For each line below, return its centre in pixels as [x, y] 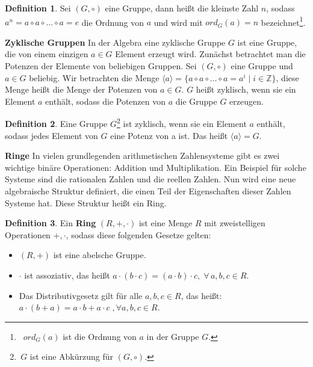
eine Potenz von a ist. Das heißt [169, 135]
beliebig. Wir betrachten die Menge [94, 77]
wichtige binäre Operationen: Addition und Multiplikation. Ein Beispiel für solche [156, 167]
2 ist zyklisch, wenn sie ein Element [181, 123]
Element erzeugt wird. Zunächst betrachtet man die [210, 54]
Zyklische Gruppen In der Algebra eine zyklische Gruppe [115, 42]
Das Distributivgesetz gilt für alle [81, 295]
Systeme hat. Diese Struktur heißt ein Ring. [86, 202]
